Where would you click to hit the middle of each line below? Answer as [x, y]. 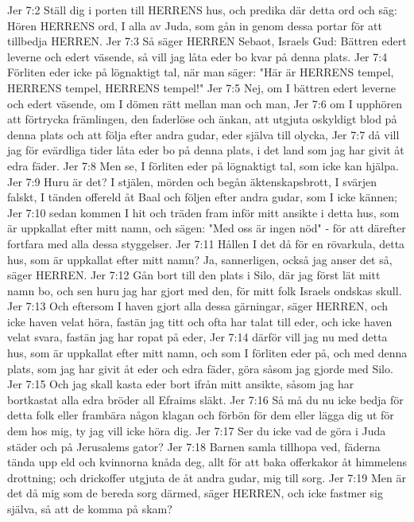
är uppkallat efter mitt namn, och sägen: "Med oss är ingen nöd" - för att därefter [207, 228]
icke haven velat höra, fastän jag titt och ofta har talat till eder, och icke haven [200, 321]
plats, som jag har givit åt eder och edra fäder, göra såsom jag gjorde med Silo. [200, 368]
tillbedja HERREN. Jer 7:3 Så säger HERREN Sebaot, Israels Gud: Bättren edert [207, 41]
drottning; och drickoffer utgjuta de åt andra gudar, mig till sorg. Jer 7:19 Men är [207, 477]
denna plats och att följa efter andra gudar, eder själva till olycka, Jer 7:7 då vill [203, 134]
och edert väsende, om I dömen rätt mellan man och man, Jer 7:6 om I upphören [205, 103]
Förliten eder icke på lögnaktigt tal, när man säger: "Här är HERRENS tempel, [201, 72]
